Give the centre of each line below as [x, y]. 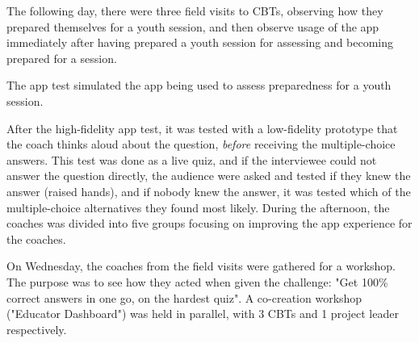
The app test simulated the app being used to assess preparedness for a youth [199, 85]
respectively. [37, 329]
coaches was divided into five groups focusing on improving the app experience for [209, 223]
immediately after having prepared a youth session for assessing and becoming [200, 42]
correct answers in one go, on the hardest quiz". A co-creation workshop [184, 297]
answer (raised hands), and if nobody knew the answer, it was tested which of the [209, 191]
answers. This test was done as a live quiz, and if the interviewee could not [192, 159]
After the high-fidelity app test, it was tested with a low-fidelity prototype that [202, 128]
